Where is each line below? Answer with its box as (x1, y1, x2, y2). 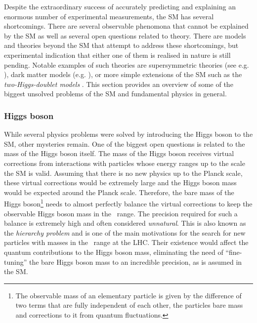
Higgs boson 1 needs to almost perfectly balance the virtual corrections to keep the (4, 197, 253, 208)
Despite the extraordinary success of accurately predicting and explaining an (4, 1, 236, 11)
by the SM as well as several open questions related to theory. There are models (4, 30, 246, 40)
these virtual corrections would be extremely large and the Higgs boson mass (4, 177, 237, 188)
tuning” (4, 256, 27, 267)
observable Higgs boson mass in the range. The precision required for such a (4, 208, 238, 218)
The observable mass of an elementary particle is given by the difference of (15, 290, 242, 300)
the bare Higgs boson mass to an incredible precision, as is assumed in (29, 256, 242, 267)
